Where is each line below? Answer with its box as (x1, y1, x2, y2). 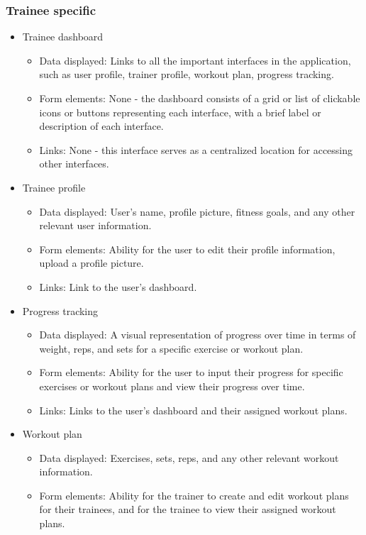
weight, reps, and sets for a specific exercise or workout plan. (39, 341, 304, 355)
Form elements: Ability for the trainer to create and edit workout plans (39, 487, 349, 502)
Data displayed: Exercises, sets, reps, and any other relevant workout (39, 450, 339, 465)
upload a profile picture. (39, 255, 144, 270)
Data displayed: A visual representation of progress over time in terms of (39, 327, 356, 342)
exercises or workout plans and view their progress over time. (39, 378, 305, 393)
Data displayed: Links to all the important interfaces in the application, (39, 53, 351, 67)
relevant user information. (39, 218, 152, 233)
